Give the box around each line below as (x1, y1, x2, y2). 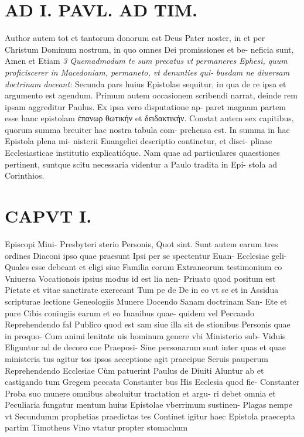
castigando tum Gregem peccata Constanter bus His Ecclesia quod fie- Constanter (5, 375, 300, 388)
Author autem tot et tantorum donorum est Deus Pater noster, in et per (5, 32, 265, 44)
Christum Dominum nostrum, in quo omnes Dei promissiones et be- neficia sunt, (5, 43, 294, 55)
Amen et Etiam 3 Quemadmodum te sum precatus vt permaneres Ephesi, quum (5, 54, 288, 67)
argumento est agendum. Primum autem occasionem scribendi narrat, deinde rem (5, 89, 298, 101)
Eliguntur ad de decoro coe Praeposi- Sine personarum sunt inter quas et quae (5, 341, 286, 353)
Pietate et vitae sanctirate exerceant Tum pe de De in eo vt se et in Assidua (5, 284, 279, 296)
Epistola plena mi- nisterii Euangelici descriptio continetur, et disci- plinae (5, 135, 272, 147)
